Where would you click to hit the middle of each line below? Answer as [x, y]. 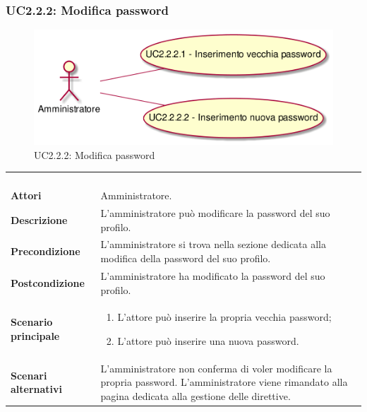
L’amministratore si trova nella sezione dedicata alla [213, 244]
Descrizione [39, 219]
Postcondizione [48, 282]
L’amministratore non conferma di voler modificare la [216, 368]
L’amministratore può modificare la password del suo [215, 213]
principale [35, 335]
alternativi [37, 389]
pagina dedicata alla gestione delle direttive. [195, 395]
